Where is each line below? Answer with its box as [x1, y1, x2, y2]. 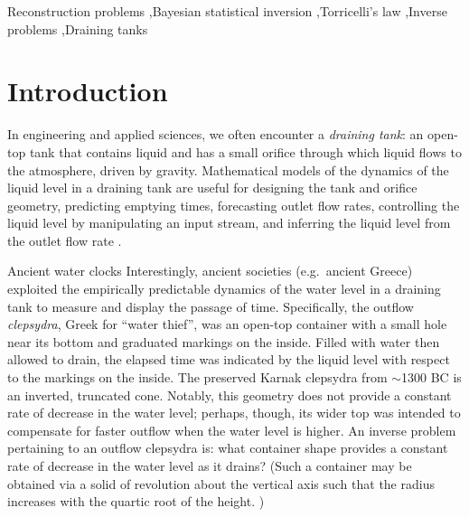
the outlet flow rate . [7, 230, 122, 249]
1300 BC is [401, 368, 462, 387]
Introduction [7, 72, 168, 109]
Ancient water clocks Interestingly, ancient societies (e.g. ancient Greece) [7, 261, 413, 280]
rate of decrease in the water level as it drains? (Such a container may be [7, 456, 412, 475]
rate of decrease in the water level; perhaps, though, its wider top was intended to [7, 403, 461, 422]
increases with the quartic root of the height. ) [7, 492, 265, 511]
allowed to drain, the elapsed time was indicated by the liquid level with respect [7, 350, 450, 369]
